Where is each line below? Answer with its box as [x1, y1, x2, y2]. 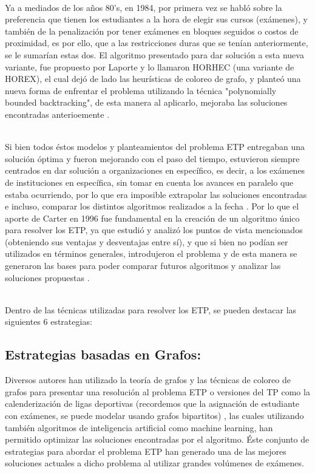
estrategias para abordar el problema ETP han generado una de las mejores [5, 444, 286, 457]
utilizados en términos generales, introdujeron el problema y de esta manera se [5, 247, 297, 260]
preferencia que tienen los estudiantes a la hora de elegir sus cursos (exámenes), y [5, 13, 308, 26]
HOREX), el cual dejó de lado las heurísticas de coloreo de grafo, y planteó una [5, 72, 301, 85]
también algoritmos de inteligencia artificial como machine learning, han [5, 421, 273, 434]
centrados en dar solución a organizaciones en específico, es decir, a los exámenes [5, 164, 305, 177]
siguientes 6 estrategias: [5, 315, 92, 328]
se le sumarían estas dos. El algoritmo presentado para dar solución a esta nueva [5, 48, 304, 61]
